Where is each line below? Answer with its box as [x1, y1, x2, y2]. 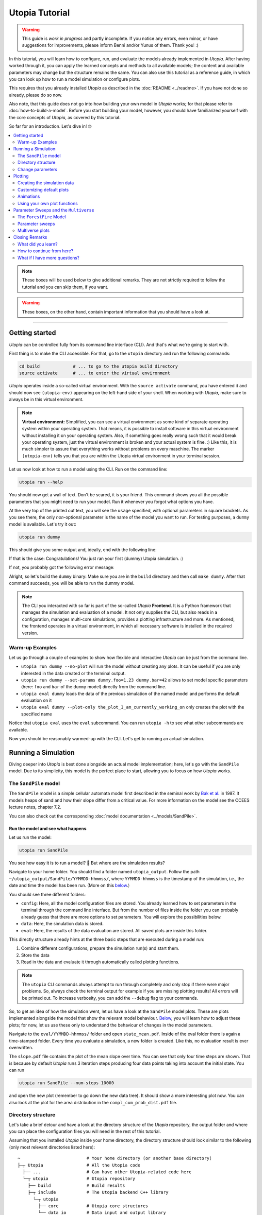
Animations [17, 193, 40, 199]
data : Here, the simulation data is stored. [21, 921, 104, 927]
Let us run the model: [9, 834, 52, 840]
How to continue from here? [17, 248, 74, 254]
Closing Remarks [13, 234, 48, 240]
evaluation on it [21, 697, 52, 703]
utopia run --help [19, 479, 63, 485]
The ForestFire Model [17, 214, 66, 220]
